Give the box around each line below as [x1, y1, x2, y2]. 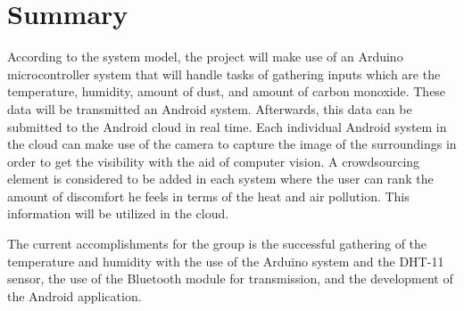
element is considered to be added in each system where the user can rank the [7, 169, 434, 188]
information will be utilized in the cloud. [7, 204, 229, 223]
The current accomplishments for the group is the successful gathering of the [7, 234, 427, 253]
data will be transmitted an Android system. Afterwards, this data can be [7, 99, 412, 118]
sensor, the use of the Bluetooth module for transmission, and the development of [7, 269, 453, 288]
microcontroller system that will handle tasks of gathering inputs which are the [7, 64, 441, 83]
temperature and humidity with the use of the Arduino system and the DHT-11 [7, 251, 444, 270]
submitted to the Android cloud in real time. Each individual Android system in [7, 117, 447, 135]
